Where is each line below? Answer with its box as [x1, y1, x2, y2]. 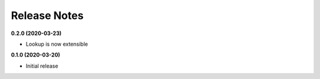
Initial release [25, 62, 59, 69]
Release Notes [11, 9, 84, 22]
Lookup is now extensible [25, 40, 88, 48]
